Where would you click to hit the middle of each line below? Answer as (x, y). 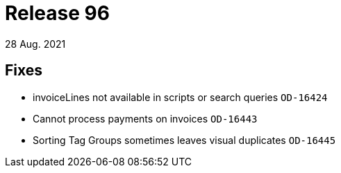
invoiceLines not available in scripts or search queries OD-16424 (180, 97)
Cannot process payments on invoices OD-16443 (145, 118)
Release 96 (57, 13)
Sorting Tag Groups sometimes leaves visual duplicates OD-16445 (184, 140)
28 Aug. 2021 (35, 44)
